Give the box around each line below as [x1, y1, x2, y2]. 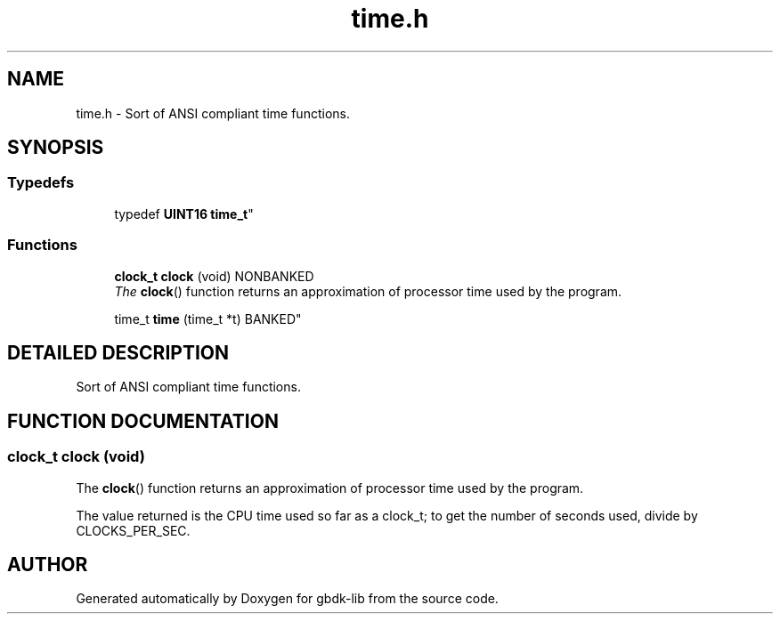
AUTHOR [7, 553, 88, 577]
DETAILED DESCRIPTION [7, 341, 230, 364]
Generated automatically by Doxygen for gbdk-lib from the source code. [76, 591, 499, 607]
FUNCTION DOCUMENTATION [7, 409, 279, 432]
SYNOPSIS [7, 136, 104, 159]
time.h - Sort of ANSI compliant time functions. [76, 105, 350, 121]
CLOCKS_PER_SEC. [76, 522, 191, 538]
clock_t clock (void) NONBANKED [114, 268, 314, 284]
